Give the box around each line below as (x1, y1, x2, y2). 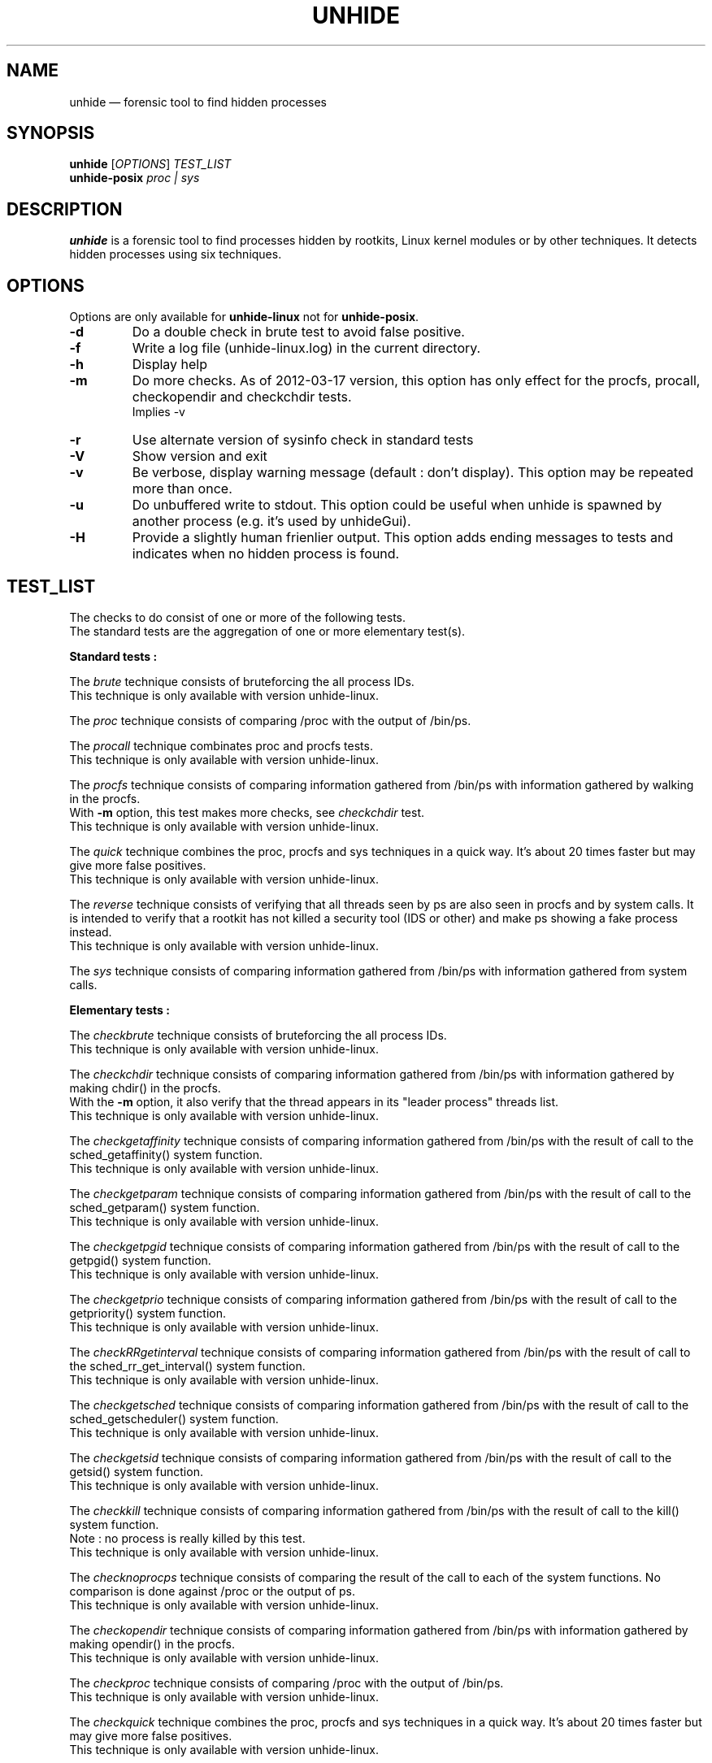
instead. (69, 924, 112, 939)
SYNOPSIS (7, 123, 95, 144)
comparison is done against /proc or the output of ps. (69, 1583, 356, 1598)
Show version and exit (132, 448, 267, 465)
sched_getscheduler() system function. (69, 1411, 279, 1426)
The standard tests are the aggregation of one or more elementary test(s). (69, 623, 466, 638)
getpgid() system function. (69, 1253, 211, 1267)
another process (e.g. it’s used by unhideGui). (132, 513, 411, 530)
